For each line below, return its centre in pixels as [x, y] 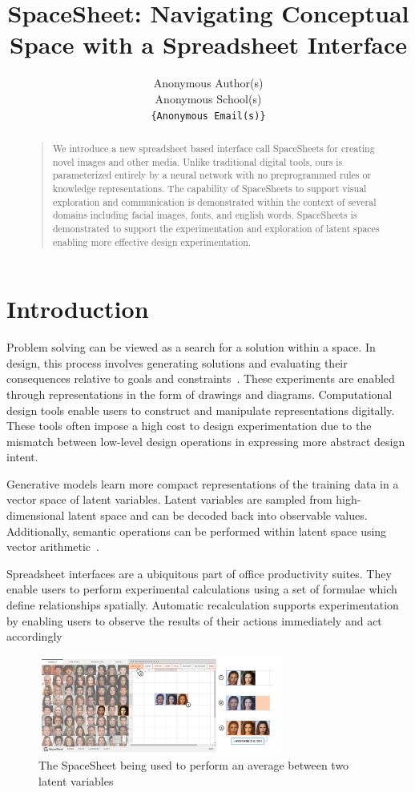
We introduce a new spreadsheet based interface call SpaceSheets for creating [214, 148]
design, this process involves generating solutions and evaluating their [177, 362]
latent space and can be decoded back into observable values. [218, 515]
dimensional [36, 515]
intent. [22, 457]
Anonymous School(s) [208, 98]
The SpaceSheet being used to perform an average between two [194, 765]
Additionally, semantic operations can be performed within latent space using [197, 531]
